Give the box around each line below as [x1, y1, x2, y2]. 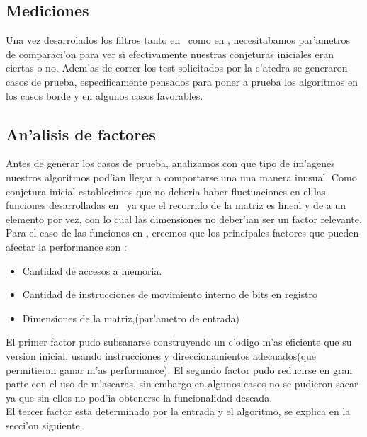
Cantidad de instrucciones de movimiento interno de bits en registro [22, 287, 317, 302]
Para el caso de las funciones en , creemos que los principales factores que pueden [6, 225, 359, 240]
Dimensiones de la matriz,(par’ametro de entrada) [22, 310, 239, 325]
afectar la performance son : [6, 239, 127, 254]
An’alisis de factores [6, 123, 156, 144]
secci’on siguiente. [6, 417, 83, 432]
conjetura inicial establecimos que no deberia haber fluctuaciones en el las [6, 183, 326, 198]
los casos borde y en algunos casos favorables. [6, 88, 203, 103]
